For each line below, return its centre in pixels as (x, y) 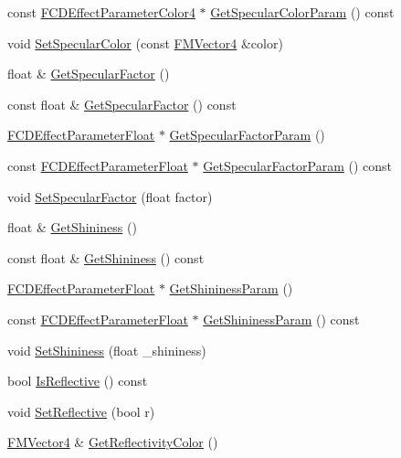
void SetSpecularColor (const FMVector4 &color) (145, 43)
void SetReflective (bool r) (81, 411)
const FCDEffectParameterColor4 (101, 12)
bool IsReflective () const (78, 381)
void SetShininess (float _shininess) (107, 350)
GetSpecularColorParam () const (302, 12)
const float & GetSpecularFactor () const (122, 104)
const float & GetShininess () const (106, 257)
